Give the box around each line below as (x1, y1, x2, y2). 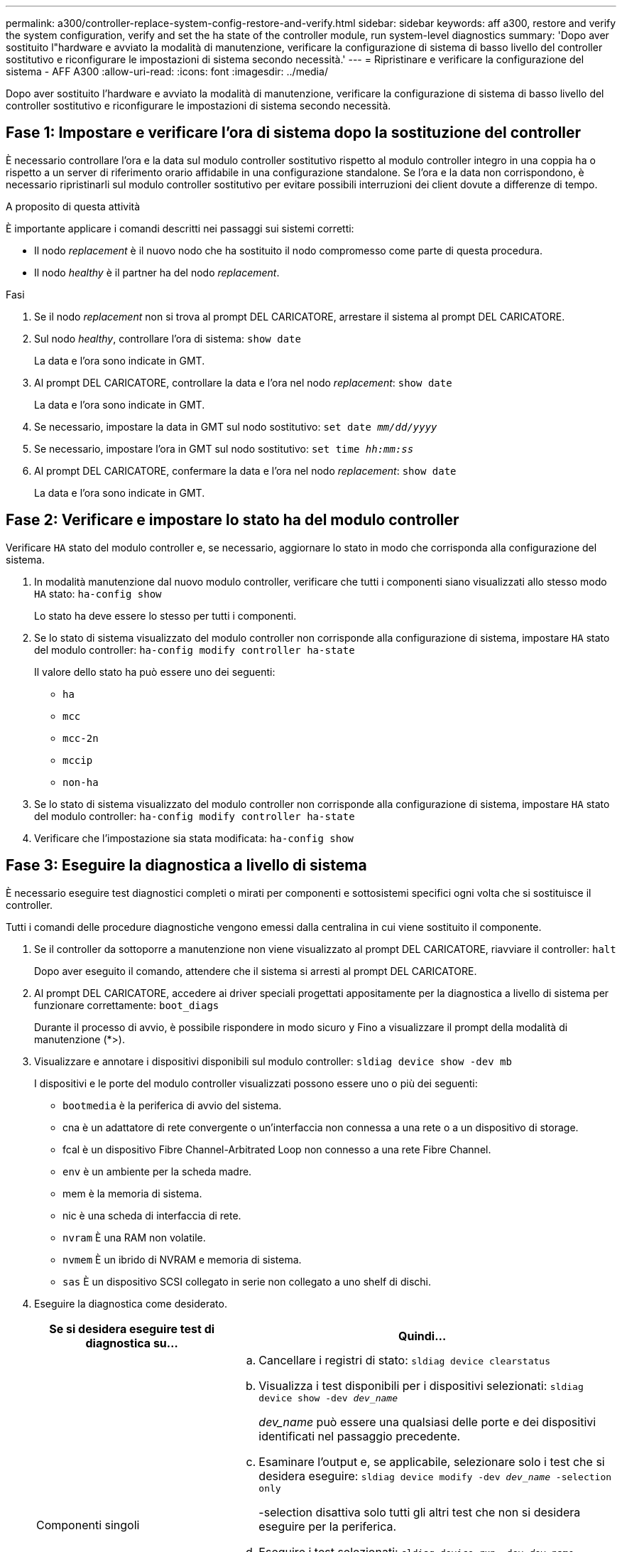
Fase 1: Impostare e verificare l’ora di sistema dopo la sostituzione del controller (6, 124, 582, 142)
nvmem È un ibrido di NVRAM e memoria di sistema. (62, 1253, 302, 1266)
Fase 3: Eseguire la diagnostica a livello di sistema (6, 856, 367, 875)
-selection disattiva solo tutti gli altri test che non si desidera (258, 1504, 581, 1519)
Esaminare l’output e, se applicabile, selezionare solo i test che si (258, 1454, 605, 1469)
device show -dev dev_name (258, 1392, 398, 1403)
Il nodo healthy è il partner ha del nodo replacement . (34, 266, 280, 279)
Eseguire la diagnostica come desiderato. (34, 1297, 227, 1310)
